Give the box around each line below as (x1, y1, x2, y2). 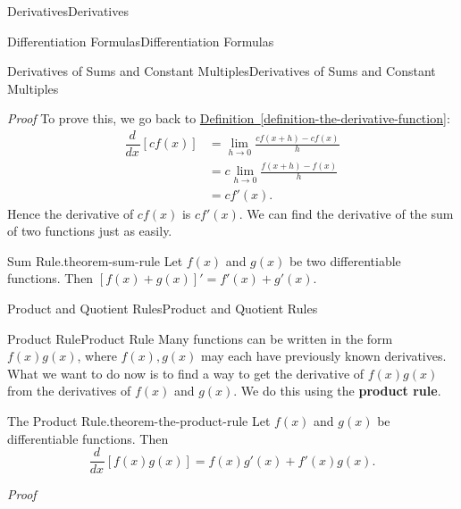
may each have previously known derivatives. (200, 346, 447, 365)
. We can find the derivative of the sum (239, 204, 454, 222)
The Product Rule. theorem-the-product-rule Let (7, 412, 271, 430)
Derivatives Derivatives (7, 2, 129, 20)
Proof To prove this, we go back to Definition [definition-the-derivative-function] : (7, 109, 450, 128)
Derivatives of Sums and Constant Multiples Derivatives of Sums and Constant (7, 62, 436, 80)
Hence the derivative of (7, 204, 134, 222)
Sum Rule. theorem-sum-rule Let (7, 251, 183, 270)
